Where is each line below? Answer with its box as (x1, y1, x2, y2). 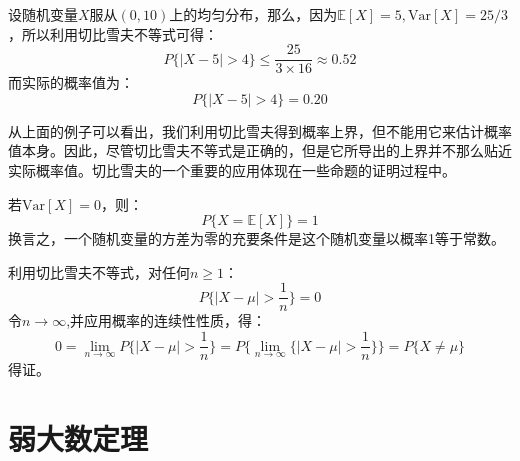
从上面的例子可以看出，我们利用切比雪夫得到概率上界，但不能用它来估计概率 (8, 120, 512, 141)
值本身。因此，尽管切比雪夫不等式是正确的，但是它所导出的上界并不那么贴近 (8, 140, 512, 161)
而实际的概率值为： (8, 72, 134, 93)
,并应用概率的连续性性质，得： (66, 310, 267, 331)
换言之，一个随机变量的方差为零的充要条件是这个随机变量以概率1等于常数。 (8, 228, 505, 249)
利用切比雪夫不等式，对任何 (8, 261, 190, 282)
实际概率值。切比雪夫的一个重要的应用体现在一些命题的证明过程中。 (8, 160, 456, 181)
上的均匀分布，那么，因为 (169, 4, 338, 24)
